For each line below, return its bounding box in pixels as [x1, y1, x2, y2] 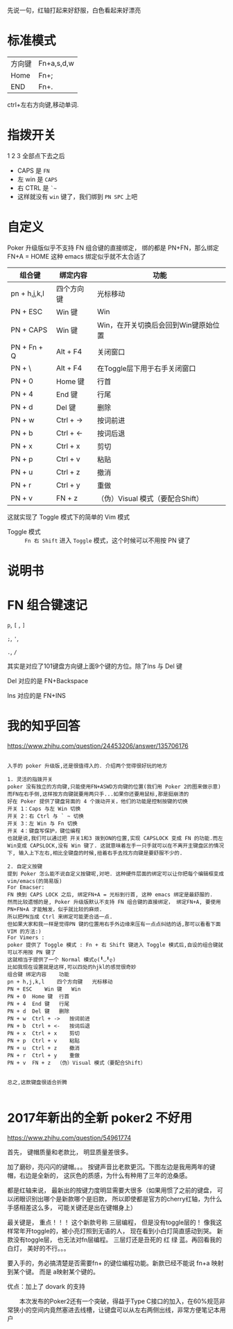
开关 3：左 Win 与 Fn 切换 [7, 820, 78, 827]
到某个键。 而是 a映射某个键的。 [7, 1267, 99, 1276]
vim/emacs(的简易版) [7, 877, 62, 884]
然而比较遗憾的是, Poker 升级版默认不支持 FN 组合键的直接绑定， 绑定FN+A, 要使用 [7, 898, 221, 905]
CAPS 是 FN [17, 166, 50, 175]
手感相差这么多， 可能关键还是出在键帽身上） [7, 1203, 137, 1212]
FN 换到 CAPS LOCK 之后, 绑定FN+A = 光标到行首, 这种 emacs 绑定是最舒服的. [7, 891, 214, 898]
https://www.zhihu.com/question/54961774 [7, 1133, 132, 1142]
